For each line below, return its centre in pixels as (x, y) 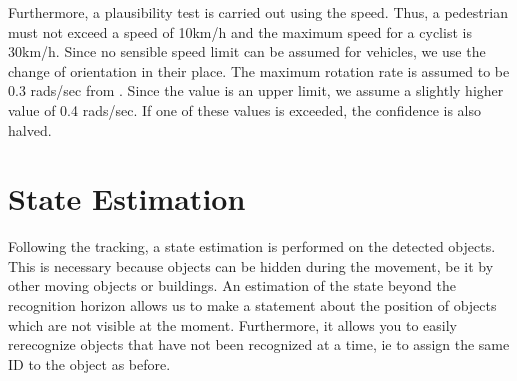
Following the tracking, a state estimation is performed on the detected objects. (252, 246)
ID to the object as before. (89, 363)
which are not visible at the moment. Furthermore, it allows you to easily (232, 324)
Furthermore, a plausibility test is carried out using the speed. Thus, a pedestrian (258, 12)
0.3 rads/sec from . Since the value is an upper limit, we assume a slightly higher (256, 90)
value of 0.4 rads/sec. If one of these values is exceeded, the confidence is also (244, 109)
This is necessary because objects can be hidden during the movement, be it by (251, 265)
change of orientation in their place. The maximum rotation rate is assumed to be (259, 70)
